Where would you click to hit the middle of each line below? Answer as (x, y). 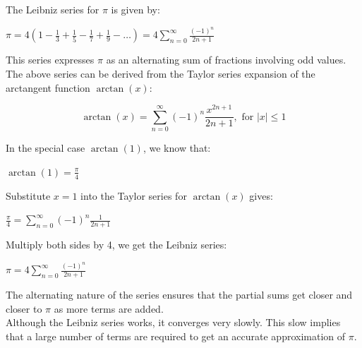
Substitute (28, 195)
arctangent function (48, 87)
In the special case (46, 148)
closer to (24, 308)
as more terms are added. (109, 308)
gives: (261, 195)
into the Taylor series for (134, 195)
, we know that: (177, 148)
